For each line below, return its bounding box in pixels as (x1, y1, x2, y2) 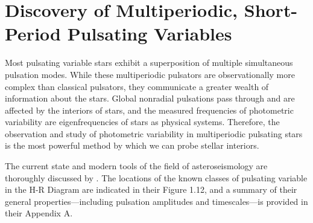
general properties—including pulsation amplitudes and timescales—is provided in (5, 195, 308, 207)
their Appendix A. (5, 207, 73, 219)
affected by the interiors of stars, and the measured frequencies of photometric (5, 103, 294, 116)
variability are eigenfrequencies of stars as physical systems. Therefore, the (5, 115, 280, 128)
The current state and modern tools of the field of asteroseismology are (5, 160, 268, 172)
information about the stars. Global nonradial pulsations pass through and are (5, 92, 295, 105)
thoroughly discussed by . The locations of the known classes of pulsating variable (5, 171, 308, 184)
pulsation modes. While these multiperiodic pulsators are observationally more (5, 68, 295, 80)
